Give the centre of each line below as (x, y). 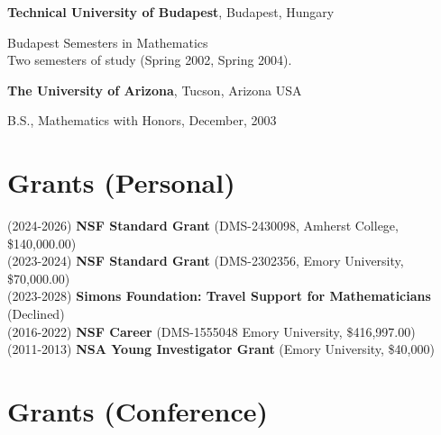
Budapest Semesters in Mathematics (108, 42)
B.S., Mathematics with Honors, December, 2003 (142, 120)
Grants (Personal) (121, 182)
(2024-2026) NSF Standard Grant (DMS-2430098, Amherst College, (203, 226)
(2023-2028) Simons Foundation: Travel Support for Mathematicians (219, 296)
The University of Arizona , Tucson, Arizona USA (155, 90)
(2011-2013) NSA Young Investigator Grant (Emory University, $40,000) (221, 349)
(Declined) (36, 314)
